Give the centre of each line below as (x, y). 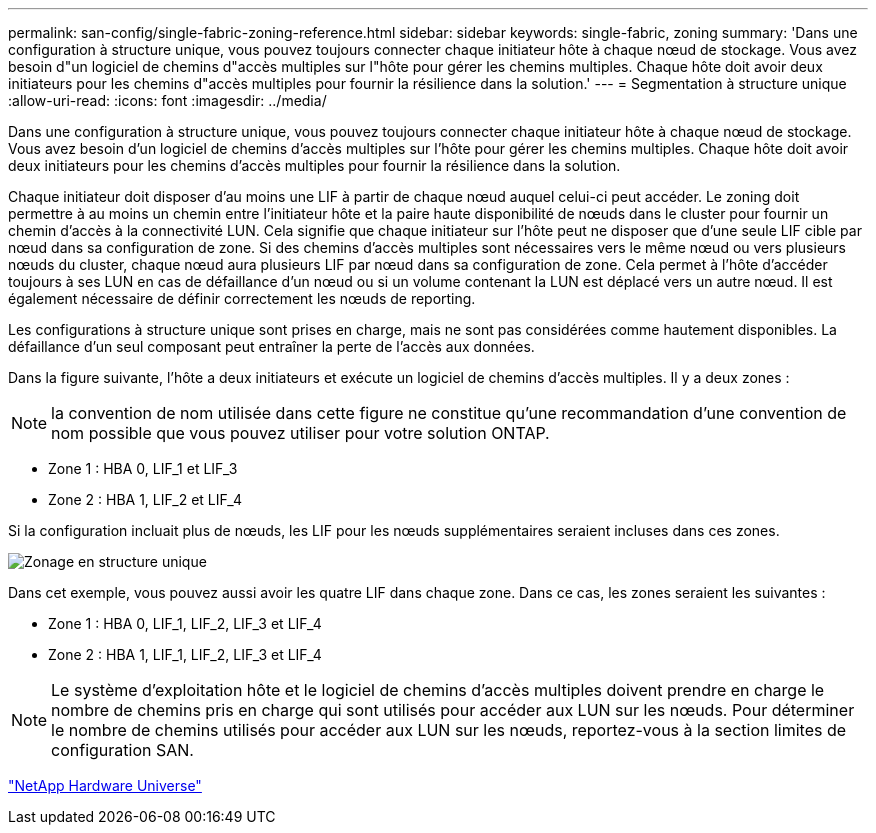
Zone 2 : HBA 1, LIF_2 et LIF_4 (145, 499)
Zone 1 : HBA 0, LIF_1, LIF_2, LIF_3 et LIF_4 (185, 623)
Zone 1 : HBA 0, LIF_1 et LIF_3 (143, 468)
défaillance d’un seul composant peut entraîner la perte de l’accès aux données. (271, 346)
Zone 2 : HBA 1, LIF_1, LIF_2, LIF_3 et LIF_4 (185, 654)
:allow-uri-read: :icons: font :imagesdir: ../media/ (167, 100)
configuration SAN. (122, 750)
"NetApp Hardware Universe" (105, 785)
